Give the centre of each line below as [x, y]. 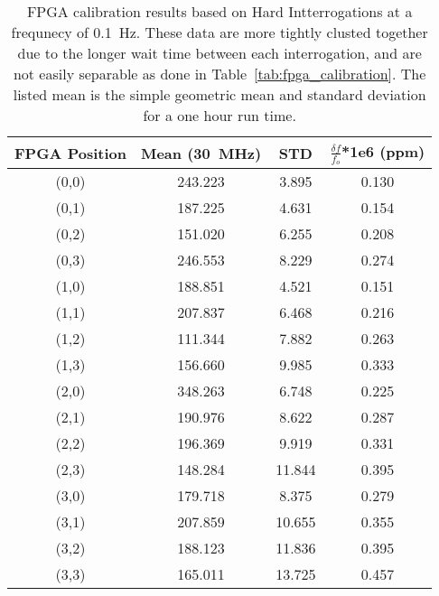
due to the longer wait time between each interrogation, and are [219, 53]
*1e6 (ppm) [383, 151]
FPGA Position [70, 153]
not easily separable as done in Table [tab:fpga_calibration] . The [219, 74]
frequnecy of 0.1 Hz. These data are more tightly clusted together [219, 32]
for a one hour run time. [219, 115]
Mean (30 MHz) [201, 153]
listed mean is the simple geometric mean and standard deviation [219, 94]
